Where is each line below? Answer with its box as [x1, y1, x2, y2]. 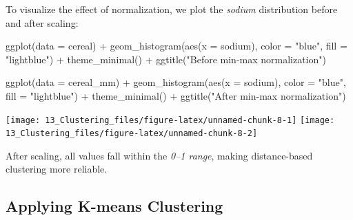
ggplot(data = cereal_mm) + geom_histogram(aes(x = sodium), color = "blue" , [6, 75, 346, 89]
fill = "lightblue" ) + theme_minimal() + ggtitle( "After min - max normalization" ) [6, 88, 346, 102]
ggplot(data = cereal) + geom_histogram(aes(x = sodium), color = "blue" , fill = [6, 38, 347, 53]
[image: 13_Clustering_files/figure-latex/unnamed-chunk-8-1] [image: [6, 115, 335, 125]
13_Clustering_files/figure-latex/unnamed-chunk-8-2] [6, 129, 258, 139]
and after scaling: [6, 15, 79, 30]
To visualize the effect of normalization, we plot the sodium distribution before [6, 2, 338, 16]
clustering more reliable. [6, 162, 108, 176]
